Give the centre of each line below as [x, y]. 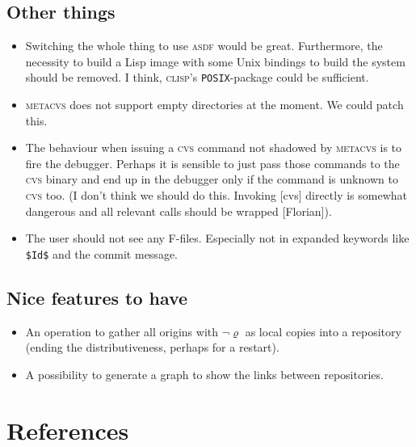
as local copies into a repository [323, 331]
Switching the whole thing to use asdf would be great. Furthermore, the [204, 46]
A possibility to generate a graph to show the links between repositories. [204, 374]
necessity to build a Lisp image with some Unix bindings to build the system [215, 61]
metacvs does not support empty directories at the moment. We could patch [214, 105]
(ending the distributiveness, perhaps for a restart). [152, 347]
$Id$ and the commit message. [101, 253]
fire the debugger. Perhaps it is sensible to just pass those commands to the [212, 163]
